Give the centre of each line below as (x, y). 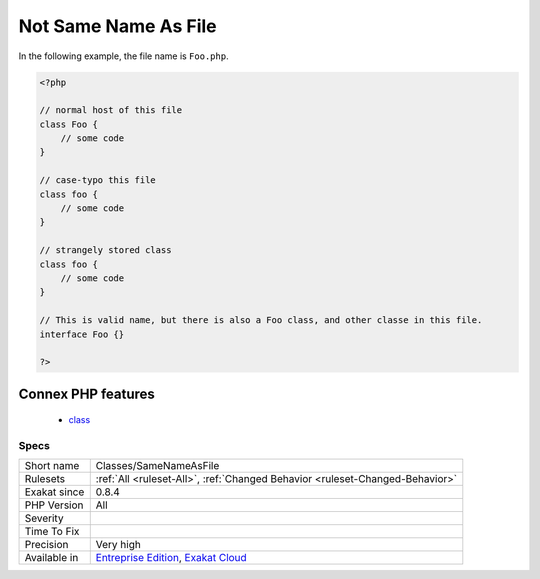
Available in (51, 558)
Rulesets (44, 479)
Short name (52, 466)
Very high (118, 545)
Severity (44, 518)
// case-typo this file (98, 180)
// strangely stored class (105, 250)
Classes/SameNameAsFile (157, 466)
